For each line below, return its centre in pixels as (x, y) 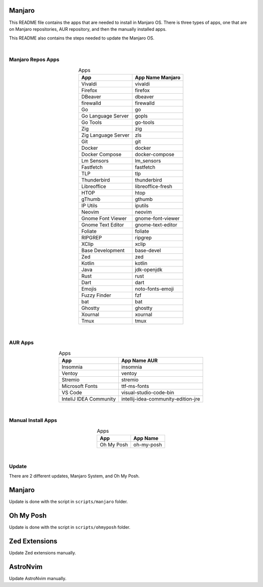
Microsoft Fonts (80, 386)
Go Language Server (105, 116)
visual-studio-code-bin (148, 392)
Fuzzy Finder (96, 295)
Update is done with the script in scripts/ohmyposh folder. (70, 527)
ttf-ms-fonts (135, 386)
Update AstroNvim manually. (38, 578)
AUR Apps (21, 343)
